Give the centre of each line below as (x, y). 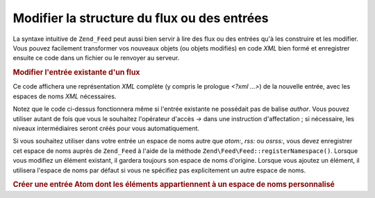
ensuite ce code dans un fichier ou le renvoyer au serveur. (96, 58)
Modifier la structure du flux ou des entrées (141, 18)
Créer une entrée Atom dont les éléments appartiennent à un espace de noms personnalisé (174, 185)
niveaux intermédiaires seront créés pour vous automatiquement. (106, 128)
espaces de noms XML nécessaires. (65, 96)
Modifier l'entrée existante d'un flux (76, 73)
